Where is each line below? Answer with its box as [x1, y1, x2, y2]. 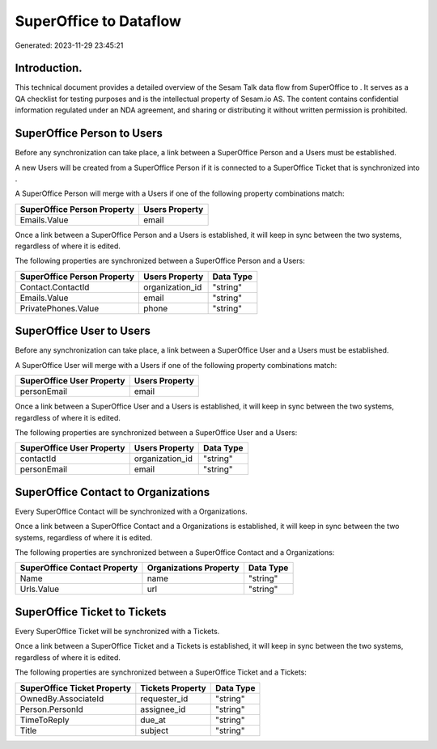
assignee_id [140, 704, 186, 715]
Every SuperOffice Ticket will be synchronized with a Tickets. [15, 626, 220, 636]
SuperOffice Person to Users [15, 126, 163, 141]
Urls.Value [19, 583, 60, 595]
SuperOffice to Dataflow [15, 12, 182, 30]
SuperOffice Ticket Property [19, 682, 132, 693]
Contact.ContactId [19, 281, 90, 293]
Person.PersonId [19, 704, 84, 715]
